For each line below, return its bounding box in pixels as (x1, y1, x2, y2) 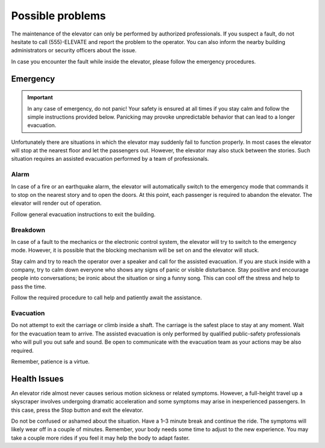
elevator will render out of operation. (11, 199, 102, 207)
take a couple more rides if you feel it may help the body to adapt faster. (11, 434, 190, 441)
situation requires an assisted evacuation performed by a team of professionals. (11, 155, 209, 163)
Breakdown (11, 226, 45, 234)
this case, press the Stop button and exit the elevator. (11, 406, 144, 414)
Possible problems (11, 9, 107, 22)
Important (27, 94, 54, 101)
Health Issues (11, 373, 64, 384)
